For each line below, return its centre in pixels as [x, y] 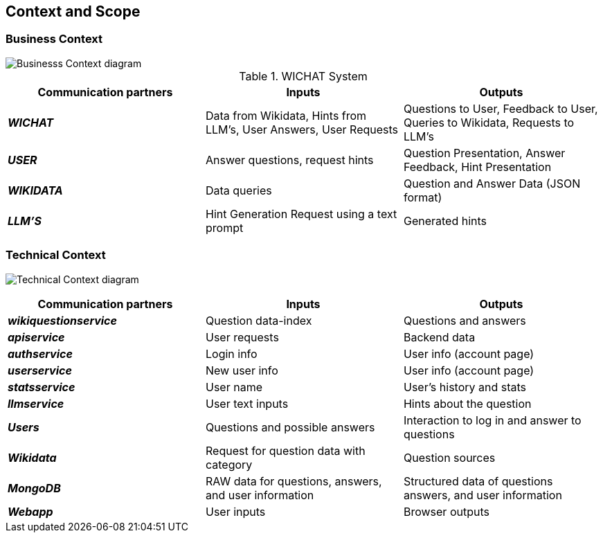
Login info [231, 353]
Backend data [439, 337]
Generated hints [445, 221]
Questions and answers [465, 320]
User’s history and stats [465, 387]
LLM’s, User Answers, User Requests [302, 129]
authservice [40, 353]
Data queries [238, 190]
